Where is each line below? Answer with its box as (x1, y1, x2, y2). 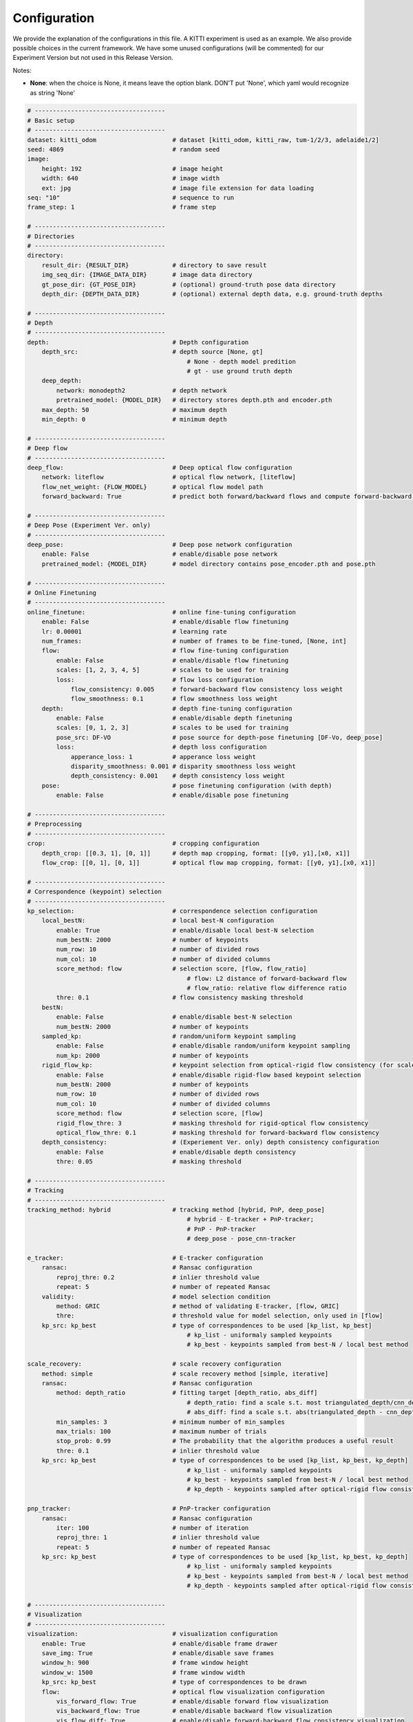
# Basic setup (27, 116, 75, 124)
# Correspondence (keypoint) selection (27, 888, 162, 895)
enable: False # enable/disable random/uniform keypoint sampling (56, 1042, 350, 1050)
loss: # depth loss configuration (56, 743, 267, 751)
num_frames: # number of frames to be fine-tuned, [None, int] (41, 637, 347, 645)
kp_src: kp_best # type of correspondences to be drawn (41, 1678, 307, 1686)
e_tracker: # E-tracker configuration (27, 1254, 264, 1262)
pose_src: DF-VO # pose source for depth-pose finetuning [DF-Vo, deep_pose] (56, 734, 383, 741)
